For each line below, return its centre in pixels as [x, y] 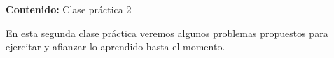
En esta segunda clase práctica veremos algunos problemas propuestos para [167, 32]
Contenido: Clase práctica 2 [69, 9]
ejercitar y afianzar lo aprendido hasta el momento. [116, 46]
